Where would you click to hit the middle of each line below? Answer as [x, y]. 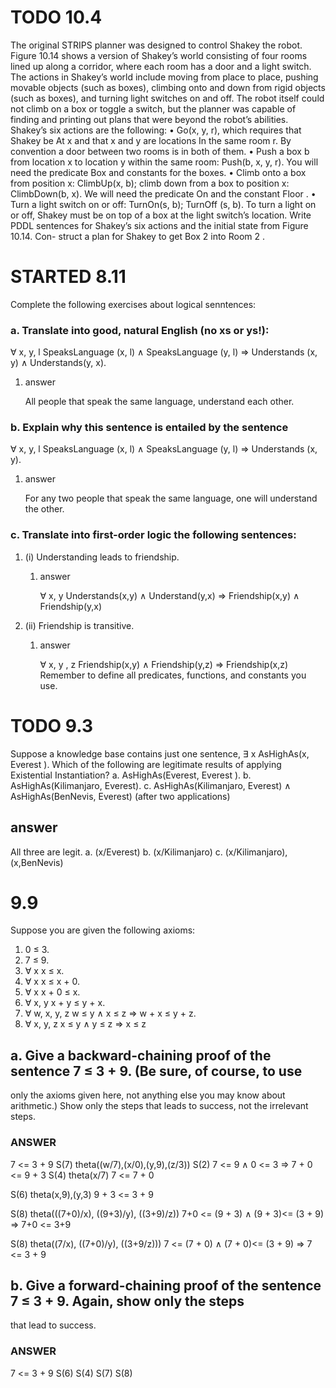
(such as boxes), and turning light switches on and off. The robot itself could [167, 98]
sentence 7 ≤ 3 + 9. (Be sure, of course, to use [156, 1071]
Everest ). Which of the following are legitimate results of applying [146, 764]
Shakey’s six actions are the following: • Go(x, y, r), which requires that [156, 130]
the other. [44, 509]
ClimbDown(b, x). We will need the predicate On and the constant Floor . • [163, 193]
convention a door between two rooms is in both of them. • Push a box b [160, 151]
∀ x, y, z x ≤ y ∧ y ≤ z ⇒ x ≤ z [85, 1024]
